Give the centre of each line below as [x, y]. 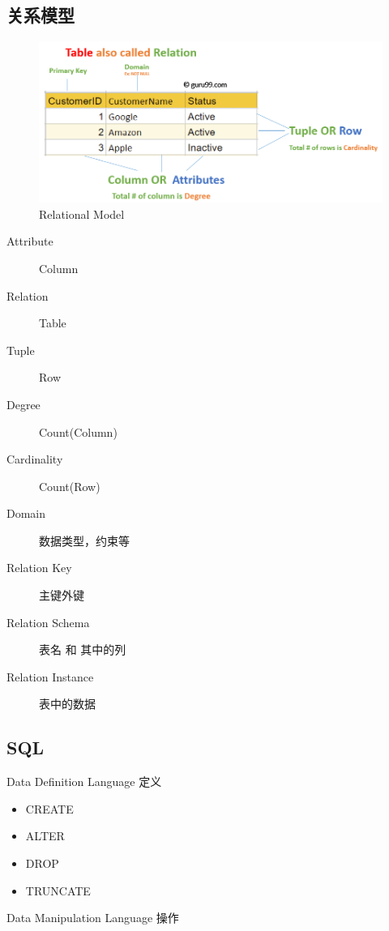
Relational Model [82, 214]
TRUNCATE [58, 890]
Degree [24, 404]
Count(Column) [78, 431]
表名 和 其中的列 [83, 649]
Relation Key [39, 568]
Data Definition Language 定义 [84, 782]
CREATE [49, 808]
